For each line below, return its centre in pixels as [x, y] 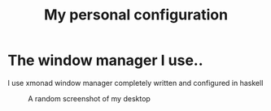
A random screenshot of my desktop [90, 98]
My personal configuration [136, 15]
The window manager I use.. [106, 60]
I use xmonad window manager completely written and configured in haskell [135, 83]
